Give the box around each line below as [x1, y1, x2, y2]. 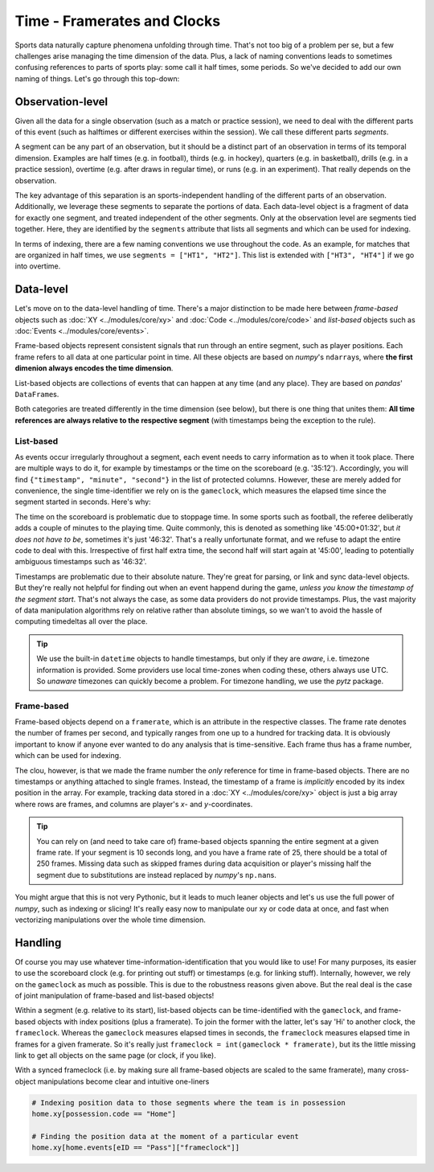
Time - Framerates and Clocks [14, 12, 221, 30]
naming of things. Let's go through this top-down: [14, 73, 180, 84]
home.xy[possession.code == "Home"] [31, 1109, 177, 1119]
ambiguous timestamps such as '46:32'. [14, 557, 147, 567]
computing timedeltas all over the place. [14, 617, 148, 626]
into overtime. [14, 261, 61, 271]
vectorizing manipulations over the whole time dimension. [14, 915, 207, 924]
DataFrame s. [14, 389, 59, 399]
